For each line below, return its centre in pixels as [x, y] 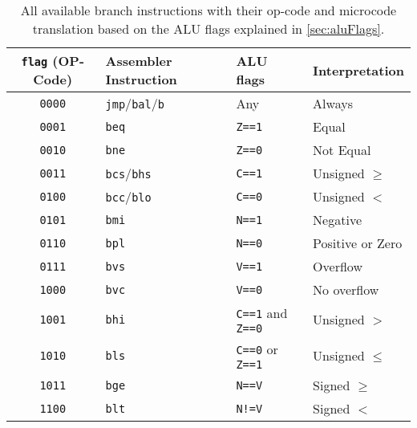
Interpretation [358, 70]
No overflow [346, 289]
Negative [337, 220]
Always [333, 103]
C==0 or [257, 349]
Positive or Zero [358, 243]
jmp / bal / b [135, 103]
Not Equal [342, 150]
